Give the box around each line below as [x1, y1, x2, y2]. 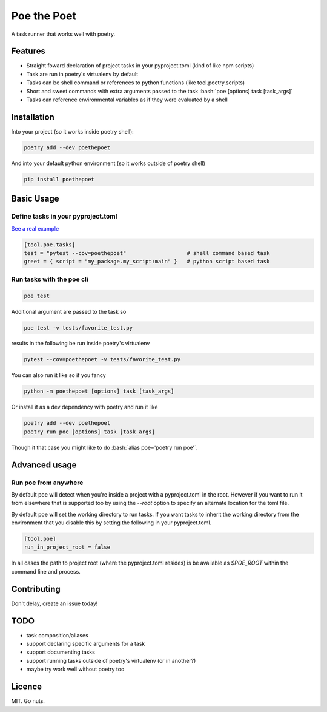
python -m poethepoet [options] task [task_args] [24, 388, 174, 395]
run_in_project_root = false [24, 544, 111, 551]
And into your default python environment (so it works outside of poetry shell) [11, 160, 206, 167]
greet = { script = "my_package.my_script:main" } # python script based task [24, 258, 270, 265]
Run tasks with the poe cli [11, 275, 88, 283]
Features [11, 46, 45, 56]
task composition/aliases [26, 631, 89, 639]
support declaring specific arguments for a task [26, 640, 145, 648]
